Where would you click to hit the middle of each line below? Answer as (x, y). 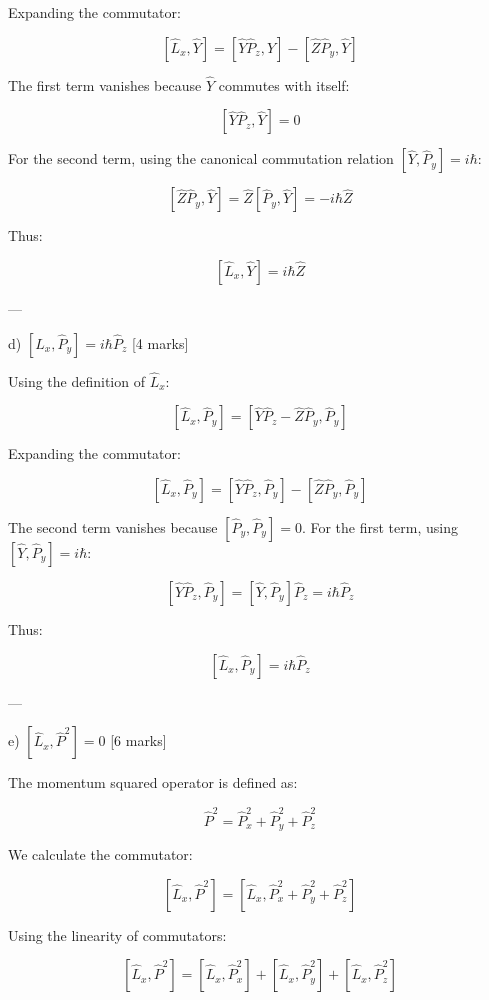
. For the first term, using (379, 527)
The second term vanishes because (113, 527)
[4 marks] (160, 342)
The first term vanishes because (105, 84)
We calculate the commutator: (100, 853)
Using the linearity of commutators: (117, 934)
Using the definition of (76, 380)
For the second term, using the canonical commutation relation (201, 158)
